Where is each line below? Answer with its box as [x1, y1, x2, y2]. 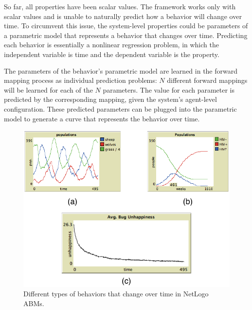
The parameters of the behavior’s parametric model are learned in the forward [4, 65, 238, 76]
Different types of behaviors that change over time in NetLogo [23, 289, 209, 299]
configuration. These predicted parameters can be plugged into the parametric [4, 103, 237, 114]
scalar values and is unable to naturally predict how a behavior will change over [4, 11, 242, 21]
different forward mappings [167, 75, 248, 85]
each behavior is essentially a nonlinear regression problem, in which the [4, 39, 219, 50]
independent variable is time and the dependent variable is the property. [4, 49, 219, 59]
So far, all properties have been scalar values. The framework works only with [4, 1, 236, 11]
